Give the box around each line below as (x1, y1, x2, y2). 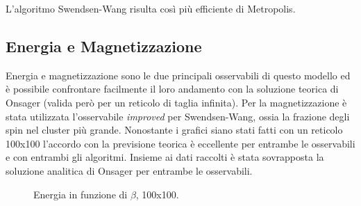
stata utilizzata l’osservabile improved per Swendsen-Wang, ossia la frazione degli (6, 109, 350, 123)
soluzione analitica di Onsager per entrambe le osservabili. (6, 163, 253, 177)
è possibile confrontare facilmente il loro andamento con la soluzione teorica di (6, 81, 339, 96)
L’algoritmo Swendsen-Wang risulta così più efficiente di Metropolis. (6, 1, 296, 15)
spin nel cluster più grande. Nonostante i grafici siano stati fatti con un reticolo (6, 122, 343, 137)
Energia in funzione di (33, 187, 128, 201)
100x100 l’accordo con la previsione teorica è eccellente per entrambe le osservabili (6, 136, 355, 150)
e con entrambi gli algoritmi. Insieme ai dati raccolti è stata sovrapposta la (6, 150, 324, 164)
